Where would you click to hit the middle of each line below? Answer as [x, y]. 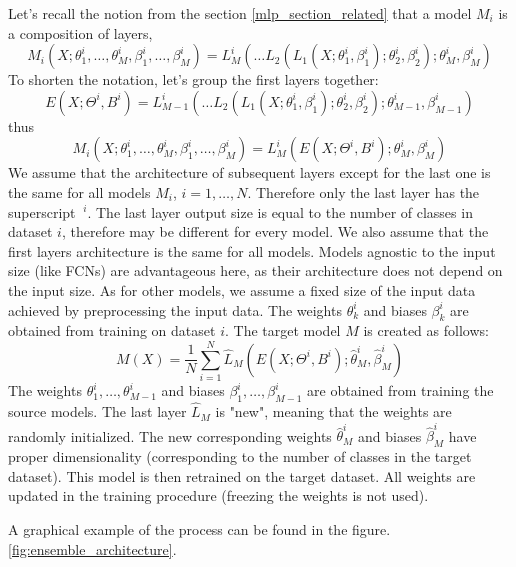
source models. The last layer [97, 411]
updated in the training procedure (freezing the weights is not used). [218, 495]
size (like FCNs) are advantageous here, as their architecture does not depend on [255, 270]
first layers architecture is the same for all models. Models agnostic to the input [252, 250]
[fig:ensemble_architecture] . [92, 548]
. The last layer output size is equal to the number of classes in [280, 211]
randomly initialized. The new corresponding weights [170, 435]
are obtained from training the [400, 390]
